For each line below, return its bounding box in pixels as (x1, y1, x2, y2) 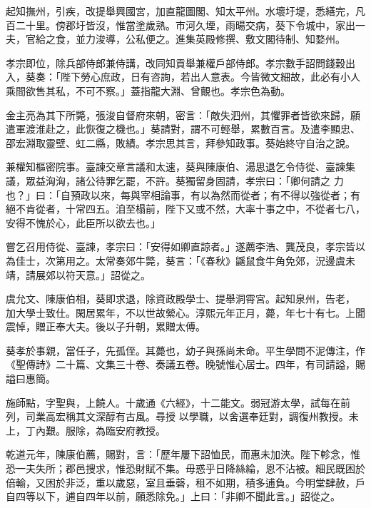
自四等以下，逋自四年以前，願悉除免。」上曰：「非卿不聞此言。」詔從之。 (6, 489, 340, 504)
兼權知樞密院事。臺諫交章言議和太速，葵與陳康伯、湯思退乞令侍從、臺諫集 (6, 159, 355, 174)
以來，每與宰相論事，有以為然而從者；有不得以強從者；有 (90, 187, 360, 202)
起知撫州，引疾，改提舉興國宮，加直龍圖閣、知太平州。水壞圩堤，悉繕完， (6, 4, 355, 18)
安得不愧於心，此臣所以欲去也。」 (6, 215, 161, 230)
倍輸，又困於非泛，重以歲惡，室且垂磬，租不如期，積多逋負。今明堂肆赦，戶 (6, 474, 365, 489)
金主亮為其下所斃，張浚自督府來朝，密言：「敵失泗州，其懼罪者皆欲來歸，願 (6, 107, 360, 122)
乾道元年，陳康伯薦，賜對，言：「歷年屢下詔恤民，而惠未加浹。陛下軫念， (6, 447, 350, 462)
